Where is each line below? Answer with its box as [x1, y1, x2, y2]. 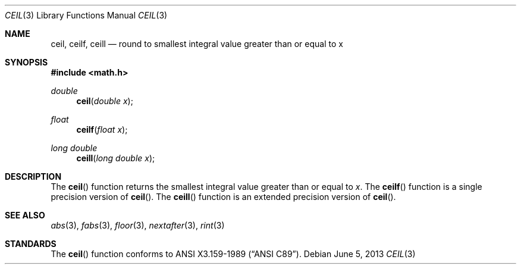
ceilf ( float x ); [76, 124, 128, 134]
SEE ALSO [5, 210, 45, 220]
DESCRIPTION [5, 171, 62, 182]
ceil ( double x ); [76, 96, 133, 106]
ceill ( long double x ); [76, 153, 155, 163]
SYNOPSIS [5, 57, 48, 67]
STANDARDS [5, 239, 57, 249]
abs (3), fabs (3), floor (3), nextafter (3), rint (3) [51, 220, 225, 230]
